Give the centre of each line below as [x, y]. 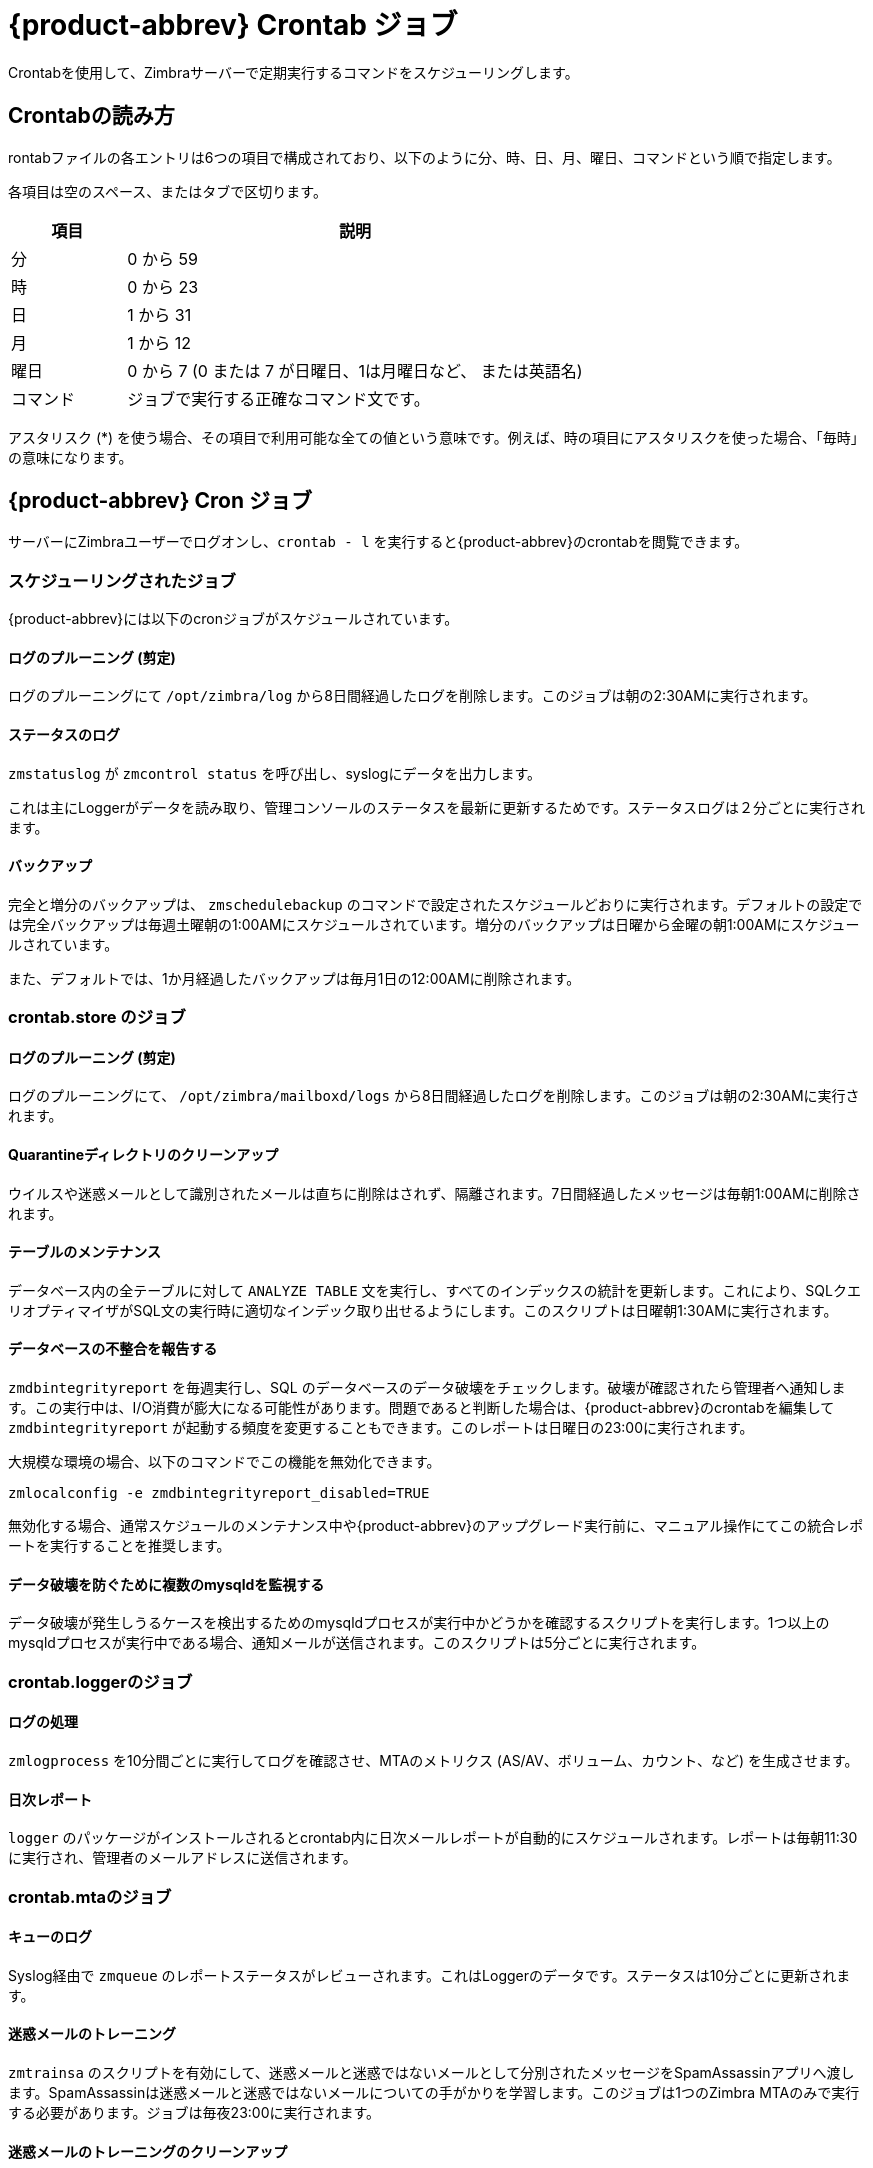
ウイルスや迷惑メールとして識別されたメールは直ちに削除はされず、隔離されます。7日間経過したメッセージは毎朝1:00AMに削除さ [434, 1193]
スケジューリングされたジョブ [122, 580]
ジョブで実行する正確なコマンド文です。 [278, 398]
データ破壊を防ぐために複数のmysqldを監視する [166, 1584]
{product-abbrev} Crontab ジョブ [233, 25]
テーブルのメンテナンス [84, 1252]
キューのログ [50, 1937]
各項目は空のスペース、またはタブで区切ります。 [167, 191]
